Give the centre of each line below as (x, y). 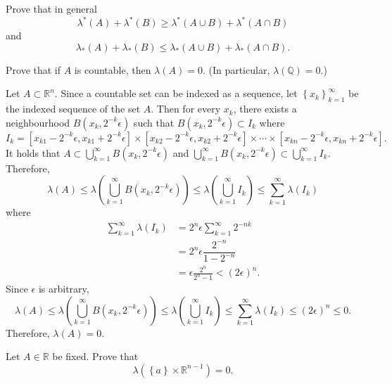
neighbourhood (38, 122)
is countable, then (113, 69)
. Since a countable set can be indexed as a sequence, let (176, 93)
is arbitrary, (64, 289)
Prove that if (33, 69)
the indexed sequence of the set (73, 109)
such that (154, 122)
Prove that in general (51, 8)
